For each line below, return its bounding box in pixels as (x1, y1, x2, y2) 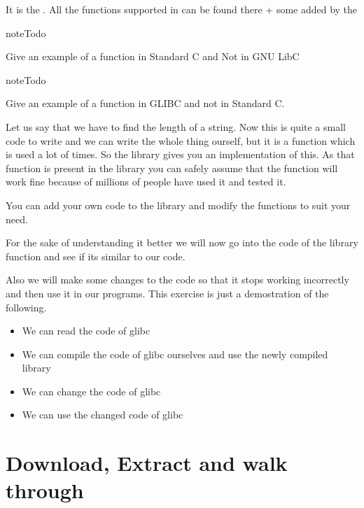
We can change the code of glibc (22, 383, 161, 398)
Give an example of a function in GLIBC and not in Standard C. (6, 96, 285, 111)
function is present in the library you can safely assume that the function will (6, 160, 338, 175)
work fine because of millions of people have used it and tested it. (6, 174, 286, 189)
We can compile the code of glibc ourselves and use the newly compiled (22, 346, 328, 361)
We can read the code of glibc (22, 323, 150, 338)
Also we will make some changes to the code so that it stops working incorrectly (6, 272, 349, 287)
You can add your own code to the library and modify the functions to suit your (6, 197, 351, 212)
